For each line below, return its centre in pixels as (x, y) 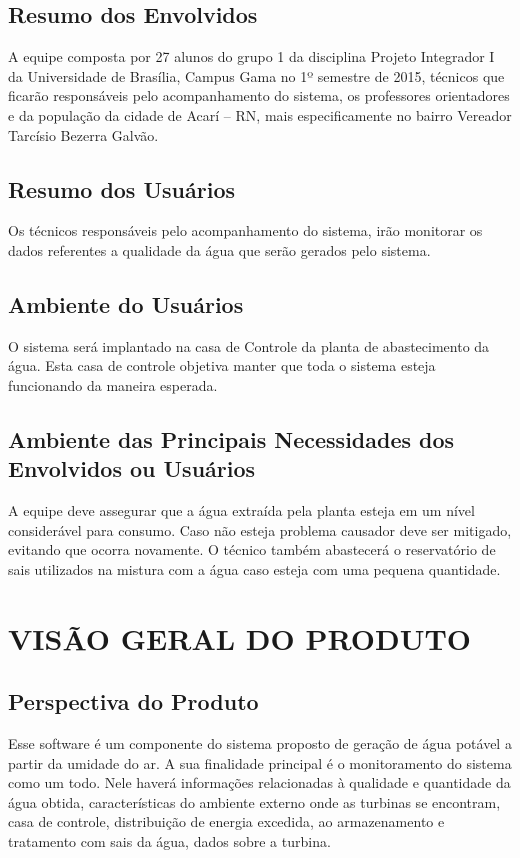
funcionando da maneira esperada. (113, 384)
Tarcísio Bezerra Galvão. (83, 134)
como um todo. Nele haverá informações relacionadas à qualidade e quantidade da (259, 782)
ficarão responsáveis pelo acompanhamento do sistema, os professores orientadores (259, 95)
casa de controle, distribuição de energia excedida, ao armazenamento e (226, 821)
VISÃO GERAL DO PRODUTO (240, 637)
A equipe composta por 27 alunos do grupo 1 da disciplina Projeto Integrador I (251, 56)
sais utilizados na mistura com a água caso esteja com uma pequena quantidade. (254, 568)
